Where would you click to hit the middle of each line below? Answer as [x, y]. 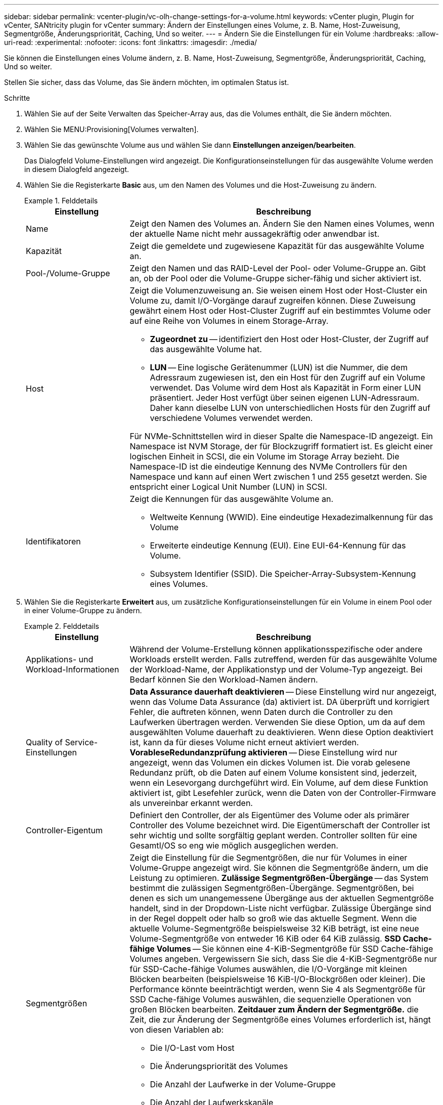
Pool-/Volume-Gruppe [68, 273]
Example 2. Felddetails [62, 626]
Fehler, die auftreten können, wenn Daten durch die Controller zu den [261, 712]
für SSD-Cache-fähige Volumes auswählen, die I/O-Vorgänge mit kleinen [268, 969]
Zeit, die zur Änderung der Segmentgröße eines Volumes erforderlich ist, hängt [280, 1019]
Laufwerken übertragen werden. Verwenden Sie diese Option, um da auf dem [277, 722]
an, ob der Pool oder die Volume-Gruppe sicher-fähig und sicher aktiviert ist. [276, 278]
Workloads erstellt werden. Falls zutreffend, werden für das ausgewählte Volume [283, 659]
